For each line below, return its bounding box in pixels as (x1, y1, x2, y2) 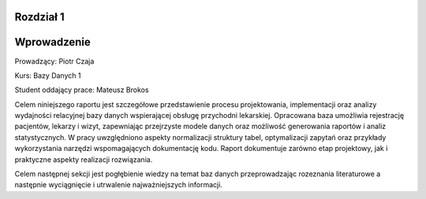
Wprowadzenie (14, 35, 91, 49)
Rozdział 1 (14, 10, 65, 24)
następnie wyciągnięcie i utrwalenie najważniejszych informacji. (14, 180, 222, 190)
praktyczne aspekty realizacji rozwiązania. (14, 154, 153, 164)
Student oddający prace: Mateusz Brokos (14, 85, 149, 94)
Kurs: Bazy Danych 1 (14, 71, 81, 80)
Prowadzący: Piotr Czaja (14, 56, 95, 66)
